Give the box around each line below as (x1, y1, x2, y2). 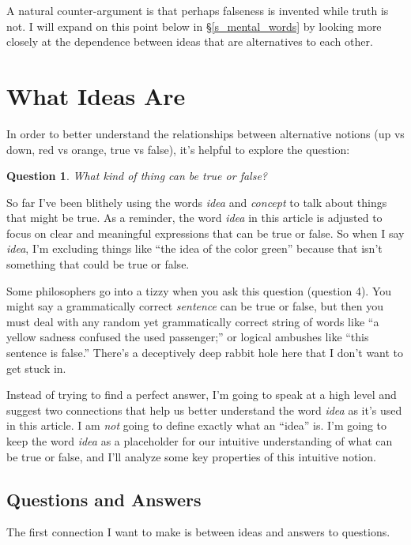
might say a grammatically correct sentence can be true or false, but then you (6, 298, 383, 314)
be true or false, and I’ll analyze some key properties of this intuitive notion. (6, 448, 376, 464)
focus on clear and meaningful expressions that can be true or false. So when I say (6, 224, 405, 241)
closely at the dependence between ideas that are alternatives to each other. (6, 33, 373, 50)
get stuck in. (6, 359, 66, 376)
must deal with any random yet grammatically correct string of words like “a (6, 313, 379, 329)
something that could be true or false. (6, 256, 190, 272)
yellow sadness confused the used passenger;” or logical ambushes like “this (6, 329, 369, 345)
